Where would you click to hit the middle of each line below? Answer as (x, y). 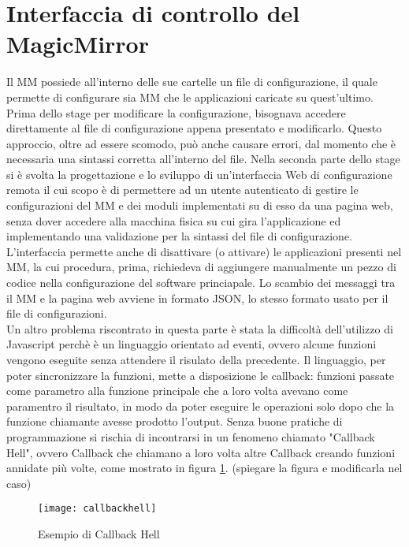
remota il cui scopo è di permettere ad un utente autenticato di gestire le (182, 190)
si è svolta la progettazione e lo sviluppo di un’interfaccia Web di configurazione (199, 174)
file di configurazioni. (57, 313)
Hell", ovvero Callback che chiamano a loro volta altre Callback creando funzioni (201, 452)
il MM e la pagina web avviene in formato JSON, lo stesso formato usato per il (197, 298)
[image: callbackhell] (97, 509)
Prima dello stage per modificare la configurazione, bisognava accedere (176, 112)
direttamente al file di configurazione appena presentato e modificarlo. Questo (194, 128)
